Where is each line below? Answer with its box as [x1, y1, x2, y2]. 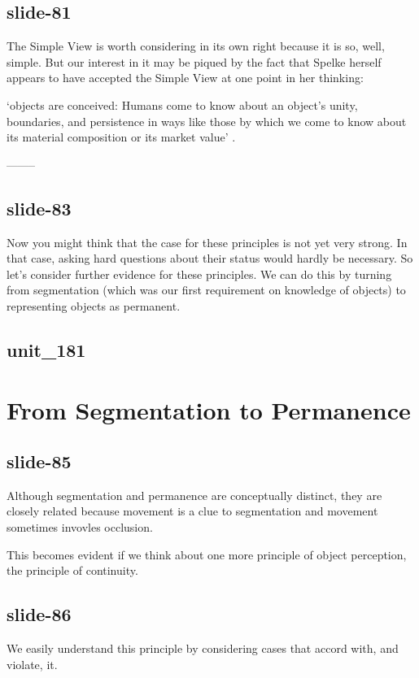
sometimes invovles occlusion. [7, 519, 153, 536]
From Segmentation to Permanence [7, 393, 411, 426]
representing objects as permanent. [7, 297, 181, 314]
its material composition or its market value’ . [7, 128, 236, 146]
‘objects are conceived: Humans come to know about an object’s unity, [7, 96, 358, 113]
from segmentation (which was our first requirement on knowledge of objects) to [7, 281, 406, 298]
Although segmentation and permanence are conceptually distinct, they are [7, 486, 382, 503]
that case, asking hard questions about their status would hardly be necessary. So [7, 250, 413, 267]
